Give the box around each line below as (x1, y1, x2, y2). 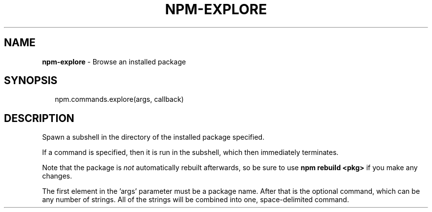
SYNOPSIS (4, 74, 58, 87)
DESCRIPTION (4, 112, 74, 124)
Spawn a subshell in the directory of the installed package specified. (42, 133, 265, 142)
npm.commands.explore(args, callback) (55, 95, 184, 104)
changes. (42, 172, 72, 181)
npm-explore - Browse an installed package (42, 57, 186, 66)
